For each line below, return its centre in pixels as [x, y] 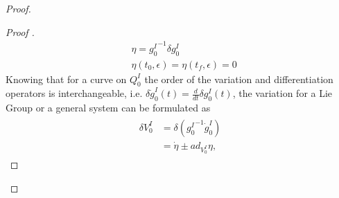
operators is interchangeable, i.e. [74, 93]
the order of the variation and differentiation [239, 79]
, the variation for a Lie [282, 93]
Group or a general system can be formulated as [108, 108]
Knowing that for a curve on [66, 79]
